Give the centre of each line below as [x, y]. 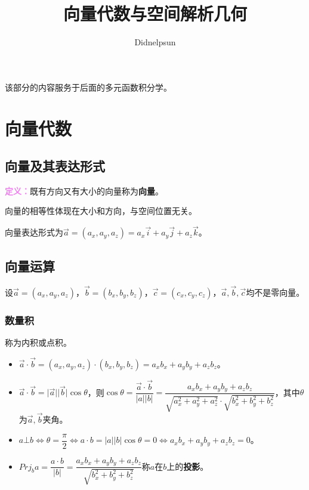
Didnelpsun [155, 42]
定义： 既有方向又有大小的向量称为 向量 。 [84, 190]
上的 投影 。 [188, 466]
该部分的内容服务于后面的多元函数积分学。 [88, 87]
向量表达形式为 [34, 232]
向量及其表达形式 [55, 166]
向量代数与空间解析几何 [155, 13]
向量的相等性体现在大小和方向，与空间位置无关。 [101, 211]
